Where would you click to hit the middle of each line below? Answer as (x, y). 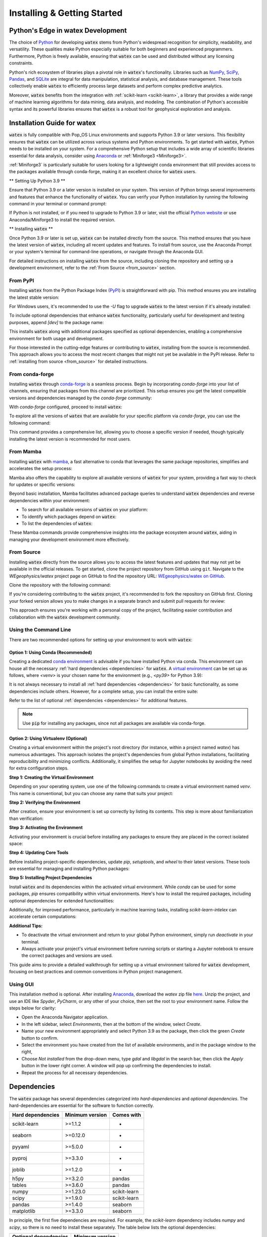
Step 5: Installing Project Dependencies (51, 878)
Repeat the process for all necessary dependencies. (75, 1072)
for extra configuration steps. (39, 768)
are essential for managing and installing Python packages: (69, 869)
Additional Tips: (26, 926)
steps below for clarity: (33, 1008)
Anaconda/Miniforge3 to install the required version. (62, 220)
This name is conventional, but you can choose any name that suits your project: (91, 793)
